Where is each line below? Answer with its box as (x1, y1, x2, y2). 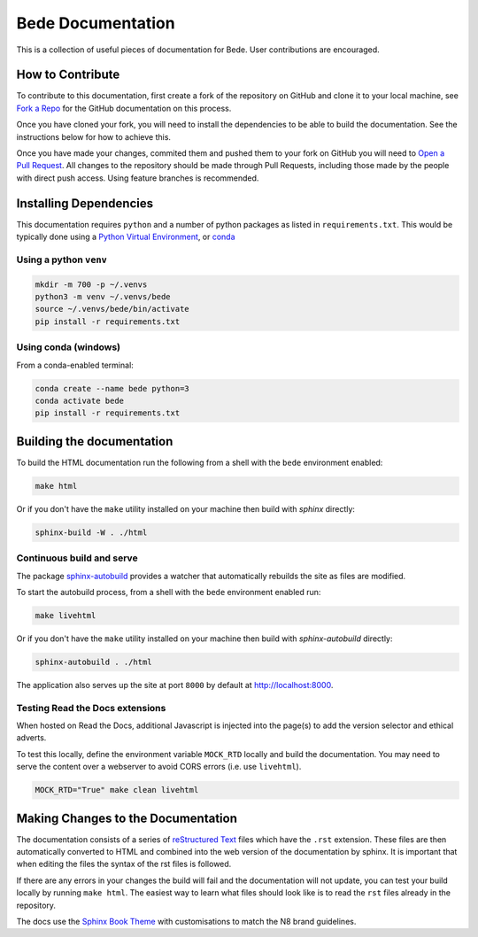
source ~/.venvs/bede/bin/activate (35, 304, 189, 314)
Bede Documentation (16, 13, 176, 33)
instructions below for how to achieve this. (16, 131, 172, 142)
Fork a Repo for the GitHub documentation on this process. (16, 103, 232, 113)
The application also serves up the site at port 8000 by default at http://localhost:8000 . (16, 679, 334, 690)
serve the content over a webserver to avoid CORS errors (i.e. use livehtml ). (16, 762, 302, 772)
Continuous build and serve (16, 552, 138, 564)
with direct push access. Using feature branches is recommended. (16, 173, 259, 183)
